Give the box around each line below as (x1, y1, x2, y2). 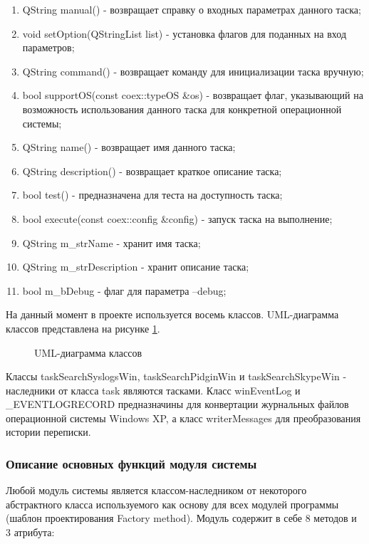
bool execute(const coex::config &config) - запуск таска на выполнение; (22, 211, 333, 226)
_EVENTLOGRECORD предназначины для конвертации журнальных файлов (6, 397, 349, 412)
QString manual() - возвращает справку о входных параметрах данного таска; (22, 2, 361, 16)
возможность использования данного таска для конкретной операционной (22, 101, 342, 116)
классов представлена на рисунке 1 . (6, 320, 160, 335)
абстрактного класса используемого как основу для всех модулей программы (6, 496, 339, 511)
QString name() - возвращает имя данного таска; (22, 140, 236, 155)
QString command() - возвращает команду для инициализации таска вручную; (22, 63, 364, 78)
